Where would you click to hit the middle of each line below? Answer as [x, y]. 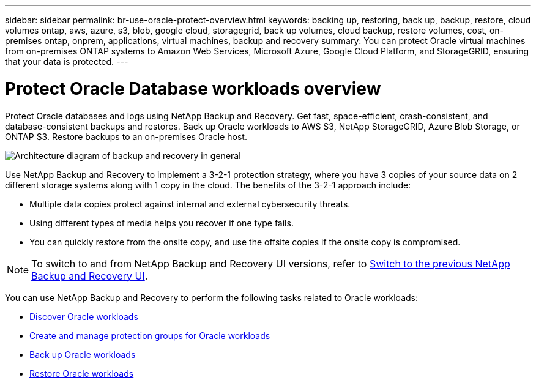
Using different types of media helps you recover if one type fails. [162, 223]
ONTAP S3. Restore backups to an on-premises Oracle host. [126, 136]
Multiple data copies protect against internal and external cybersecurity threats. [190, 204]
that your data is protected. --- [67, 61]
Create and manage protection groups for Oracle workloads [150, 335]
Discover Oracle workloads [84, 316]
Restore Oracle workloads [82, 373]
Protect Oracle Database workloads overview [193, 88]
